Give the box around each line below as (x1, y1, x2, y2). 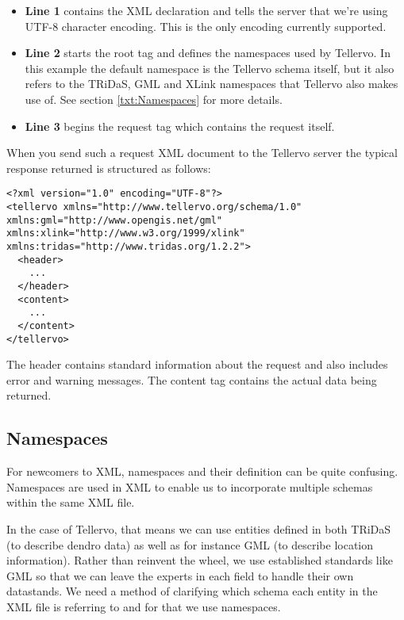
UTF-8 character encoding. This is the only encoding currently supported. (25, 17, 387, 34)
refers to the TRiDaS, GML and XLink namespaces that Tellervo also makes (25, 75, 398, 92)
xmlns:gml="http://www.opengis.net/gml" (6, 214, 223, 226)
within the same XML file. (6, 494, 135, 511)
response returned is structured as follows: (6, 159, 211, 176)
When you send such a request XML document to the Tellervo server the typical (6, 144, 398, 161)
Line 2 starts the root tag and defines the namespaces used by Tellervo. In (25, 44, 391, 61)
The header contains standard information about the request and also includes (6, 356, 388, 373)
